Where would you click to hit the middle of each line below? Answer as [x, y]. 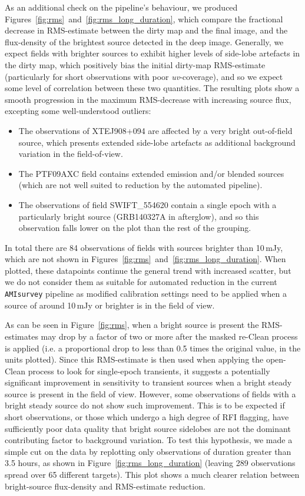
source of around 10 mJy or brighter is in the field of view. [110, 305]
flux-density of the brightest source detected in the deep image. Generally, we [144, 41]
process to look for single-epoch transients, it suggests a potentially [149, 371]
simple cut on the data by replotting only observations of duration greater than [148, 451]
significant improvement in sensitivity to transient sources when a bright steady [148, 382]
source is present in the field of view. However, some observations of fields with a [150, 393]
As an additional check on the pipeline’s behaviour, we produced [121, 7]
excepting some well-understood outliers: [78, 111]
